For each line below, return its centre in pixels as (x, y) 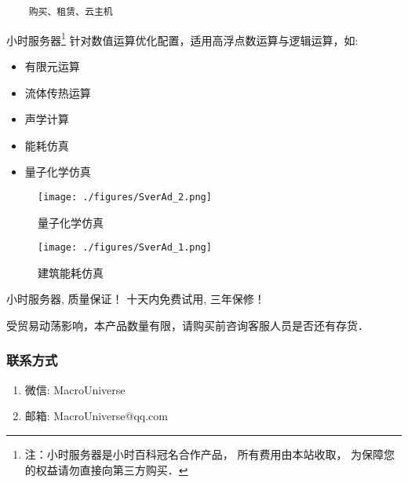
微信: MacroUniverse (75, 389)
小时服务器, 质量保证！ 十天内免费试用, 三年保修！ (136, 299)
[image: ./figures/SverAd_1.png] (125, 248)
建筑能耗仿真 (71, 272)
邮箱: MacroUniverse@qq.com (96, 416)
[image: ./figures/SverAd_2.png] (125, 197)
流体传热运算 (58, 92)
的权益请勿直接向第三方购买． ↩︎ (106, 469)
